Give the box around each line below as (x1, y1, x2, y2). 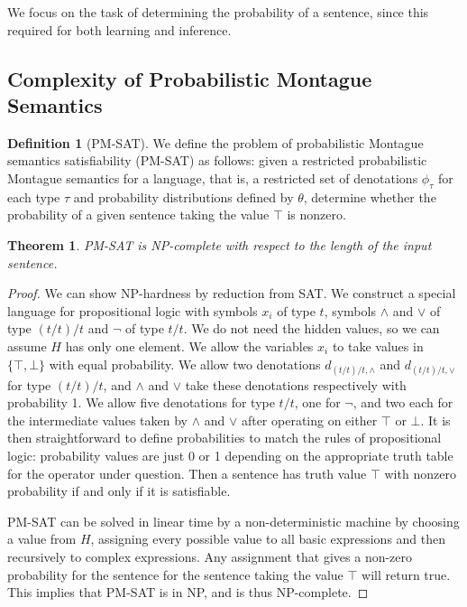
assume (7, 336, 47, 355)
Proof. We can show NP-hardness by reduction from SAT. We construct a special (7, 284, 456, 303)
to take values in (332, 336, 424, 355)
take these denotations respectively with (185, 375, 407, 394)
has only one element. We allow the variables (65, 336, 314, 355)
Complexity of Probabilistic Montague (7, 64, 372, 92)
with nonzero (384, 463, 456, 482)
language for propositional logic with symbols (7, 301, 258, 320)
